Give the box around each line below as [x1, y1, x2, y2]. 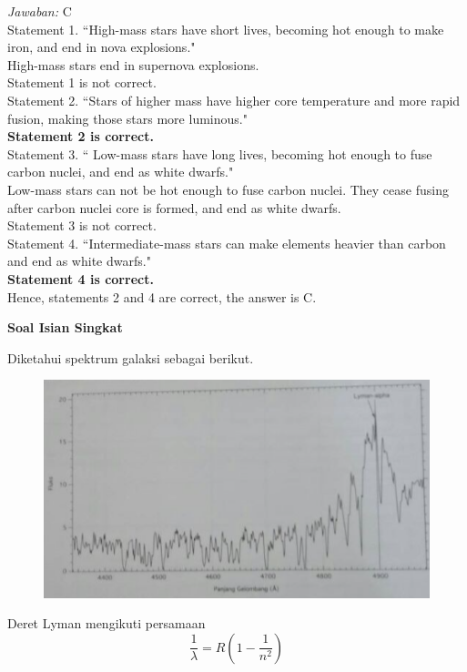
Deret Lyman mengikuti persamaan [7, 614, 206, 633]
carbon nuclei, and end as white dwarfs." [7, 162, 234, 181]
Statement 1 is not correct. [7, 73, 157, 92]
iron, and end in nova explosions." [7, 37, 196, 56]
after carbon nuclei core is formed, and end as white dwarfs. [7, 198, 341, 217]
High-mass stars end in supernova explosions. [7, 55, 259, 74]
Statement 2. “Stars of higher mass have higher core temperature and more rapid [7, 90, 461, 109]
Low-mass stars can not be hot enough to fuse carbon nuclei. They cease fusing [7, 179, 449, 199]
